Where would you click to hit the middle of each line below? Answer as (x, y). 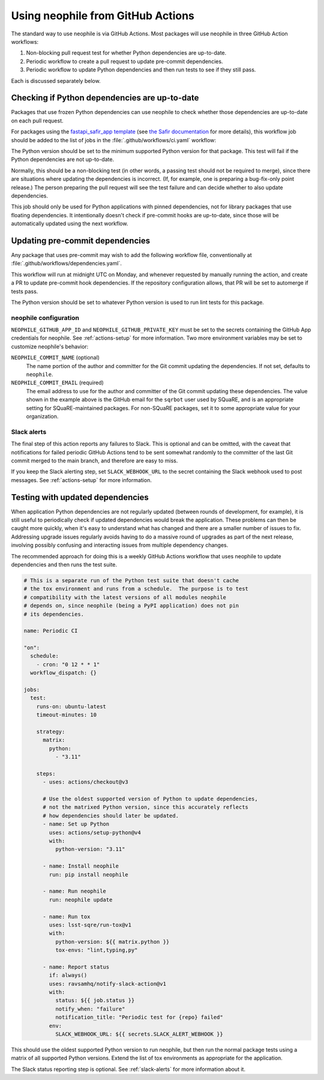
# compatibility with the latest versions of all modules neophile (125, 597)
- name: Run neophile (74, 891)
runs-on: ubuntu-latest (71, 706)
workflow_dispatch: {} (64, 673)
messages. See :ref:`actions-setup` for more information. (82, 480)
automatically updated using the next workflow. (70, 224)
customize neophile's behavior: (50, 346)
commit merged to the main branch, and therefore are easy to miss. (94, 460)
